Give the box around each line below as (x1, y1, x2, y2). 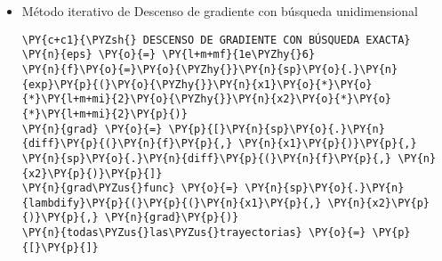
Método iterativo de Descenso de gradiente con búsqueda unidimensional (21, 2, 418, 20)
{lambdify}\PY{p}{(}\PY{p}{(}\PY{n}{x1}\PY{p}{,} (21, 196, 322, 209)
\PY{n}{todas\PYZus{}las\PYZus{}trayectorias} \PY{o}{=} (21, 226, 366, 240)
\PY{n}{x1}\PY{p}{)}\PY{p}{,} (238, 137, 417, 151)
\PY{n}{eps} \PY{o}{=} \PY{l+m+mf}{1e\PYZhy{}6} (21, 48, 316, 61)
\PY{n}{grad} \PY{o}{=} (21, 122, 163, 135)
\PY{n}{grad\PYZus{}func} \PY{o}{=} (21, 182, 239, 195)
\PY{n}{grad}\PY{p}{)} (104, 211, 239, 224)
